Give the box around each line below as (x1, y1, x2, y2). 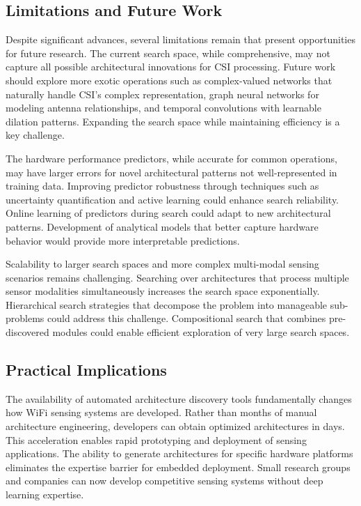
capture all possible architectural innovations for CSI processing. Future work (6, 59, 336, 74)
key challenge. (6, 128, 65, 142)
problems (6, 311, 45, 325)
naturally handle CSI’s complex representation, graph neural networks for (6, 86, 319, 101)
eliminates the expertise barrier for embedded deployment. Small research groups (6, 459, 351, 474)
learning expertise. (6, 487, 84, 502)
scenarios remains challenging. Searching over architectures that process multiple (6, 270, 349, 284)
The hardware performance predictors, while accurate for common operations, (6, 151, 337, 165)
